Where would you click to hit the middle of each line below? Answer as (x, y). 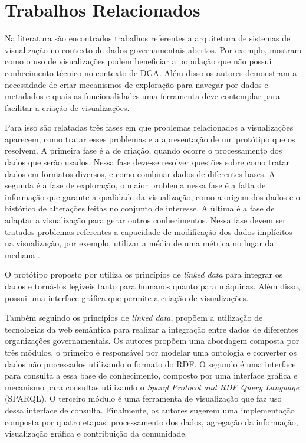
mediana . (22, 254)
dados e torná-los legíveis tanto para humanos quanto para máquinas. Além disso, (152, 286)
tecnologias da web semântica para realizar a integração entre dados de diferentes (152, 329)
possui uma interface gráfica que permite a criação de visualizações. (127, 297)
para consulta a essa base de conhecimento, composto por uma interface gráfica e (151, 375)
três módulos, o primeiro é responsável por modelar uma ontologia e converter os (151, 352)
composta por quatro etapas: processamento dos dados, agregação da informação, (152, 421)
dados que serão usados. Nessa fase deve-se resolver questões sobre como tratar (147, 162)
